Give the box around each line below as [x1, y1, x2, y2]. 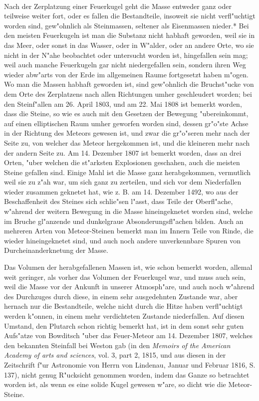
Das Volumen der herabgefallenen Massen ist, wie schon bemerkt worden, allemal [4, 262, 253, 272]
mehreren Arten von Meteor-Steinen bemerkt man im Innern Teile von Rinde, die [4, 225, 254, 236]
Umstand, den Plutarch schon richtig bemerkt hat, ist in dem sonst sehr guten [4, 320, 244, 331]
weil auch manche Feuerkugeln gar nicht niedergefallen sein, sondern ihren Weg [4, 59, 246, 70]
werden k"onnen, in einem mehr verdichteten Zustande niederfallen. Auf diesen [4, 311, 245, 321]
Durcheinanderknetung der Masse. [4, 245, 108, 255]
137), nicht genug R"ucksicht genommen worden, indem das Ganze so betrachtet [4, 369, 250, 380]
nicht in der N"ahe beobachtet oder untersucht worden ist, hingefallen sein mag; [4, 49, 248, 60]
